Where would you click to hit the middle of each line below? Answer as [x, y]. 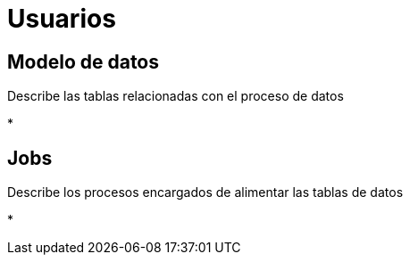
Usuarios [62, 19]
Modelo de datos [84, 61]
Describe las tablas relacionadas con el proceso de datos [176, 96]
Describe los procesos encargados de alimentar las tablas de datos [205, 192]
